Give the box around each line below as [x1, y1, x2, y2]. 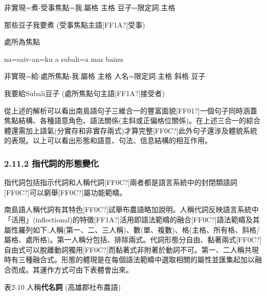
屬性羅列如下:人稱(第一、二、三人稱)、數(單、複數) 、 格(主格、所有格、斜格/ [4, 224, 260, 235]
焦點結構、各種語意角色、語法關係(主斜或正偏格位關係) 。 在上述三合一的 [4, 115, 246, 126]
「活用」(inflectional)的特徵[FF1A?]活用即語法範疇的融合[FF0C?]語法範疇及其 [4, 214, 260, 224]
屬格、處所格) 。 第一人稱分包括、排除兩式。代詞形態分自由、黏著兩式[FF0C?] [4, 234, 262, 245]
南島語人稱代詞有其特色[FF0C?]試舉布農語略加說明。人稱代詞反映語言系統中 [4, 204, 259, 215]
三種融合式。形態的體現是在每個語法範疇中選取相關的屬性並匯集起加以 [18, 254, 255, 265]
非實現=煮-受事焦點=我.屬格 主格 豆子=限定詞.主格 [4, 2, 175, 12]
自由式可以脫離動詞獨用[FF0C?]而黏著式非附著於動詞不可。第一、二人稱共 [4, 244, 252, 255]
